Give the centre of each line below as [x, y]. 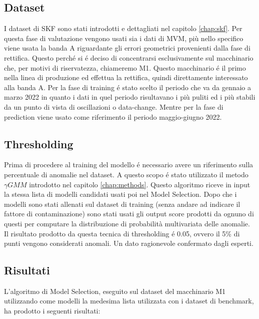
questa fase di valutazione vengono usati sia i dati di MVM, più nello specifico [124, 38]
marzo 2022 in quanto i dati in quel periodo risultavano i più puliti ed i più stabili [130, 97]
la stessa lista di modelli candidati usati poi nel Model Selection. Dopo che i [120, 194]
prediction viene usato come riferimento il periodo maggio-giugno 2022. [113, 116]
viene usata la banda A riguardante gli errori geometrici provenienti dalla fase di [127, 48]
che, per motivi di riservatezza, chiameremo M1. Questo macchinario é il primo [125, 67]
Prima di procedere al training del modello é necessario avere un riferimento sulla [129, 165]
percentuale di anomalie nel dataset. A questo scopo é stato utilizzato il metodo [126, 174]
